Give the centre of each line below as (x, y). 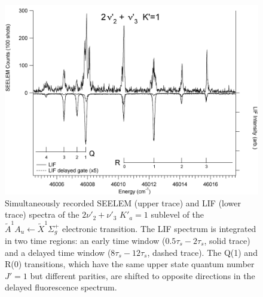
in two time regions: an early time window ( (85, 240)
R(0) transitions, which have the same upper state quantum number (130, 264)
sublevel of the (177, 214)
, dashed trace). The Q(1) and (202, 252)
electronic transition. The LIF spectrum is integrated (159, 228)
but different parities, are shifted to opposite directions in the (143, 275)
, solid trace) (227, 240)
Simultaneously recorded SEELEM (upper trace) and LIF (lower (123, 202)
